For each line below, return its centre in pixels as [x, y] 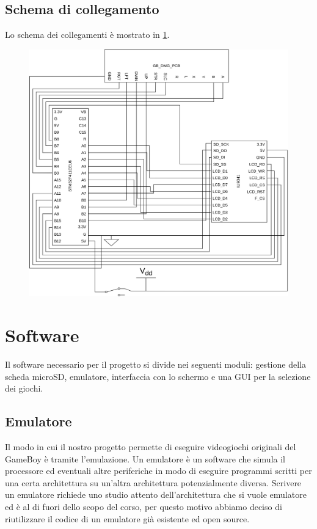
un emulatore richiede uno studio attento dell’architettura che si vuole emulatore [156, 494]
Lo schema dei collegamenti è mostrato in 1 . [87, 35]
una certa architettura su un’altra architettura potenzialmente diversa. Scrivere [153, 482]
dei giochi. [24, 388]
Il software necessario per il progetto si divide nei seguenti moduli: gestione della [155, 364]
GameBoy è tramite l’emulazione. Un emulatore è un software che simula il [145, 458]
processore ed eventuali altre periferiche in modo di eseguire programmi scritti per [158, 471]
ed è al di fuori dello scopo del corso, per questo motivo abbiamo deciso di [144, 506]
